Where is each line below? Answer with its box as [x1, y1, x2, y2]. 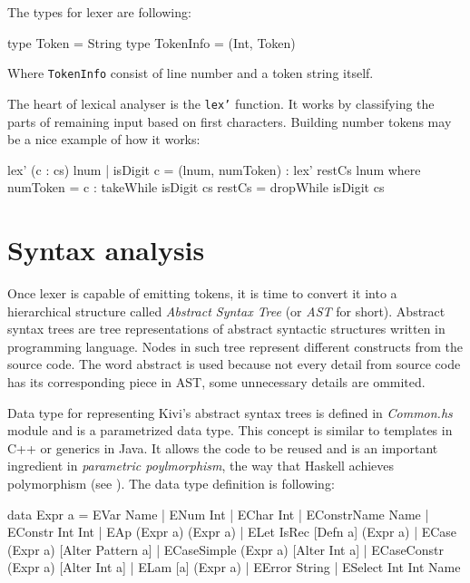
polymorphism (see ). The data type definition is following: [7, 473, 335, 492]
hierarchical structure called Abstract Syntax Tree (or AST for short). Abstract [7, 301, 446, 320]
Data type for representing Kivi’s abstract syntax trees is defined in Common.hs [7, 403, 453, 422]
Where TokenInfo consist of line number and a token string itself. [7, 63, 374, 83]
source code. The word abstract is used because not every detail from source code [7, 355, 461, 374]
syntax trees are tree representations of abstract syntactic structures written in [7, 319, 446, 338]
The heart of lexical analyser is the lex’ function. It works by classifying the [7, 93, 435, 112]
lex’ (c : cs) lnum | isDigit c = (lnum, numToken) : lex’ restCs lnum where [7, 160, 421, 179]
